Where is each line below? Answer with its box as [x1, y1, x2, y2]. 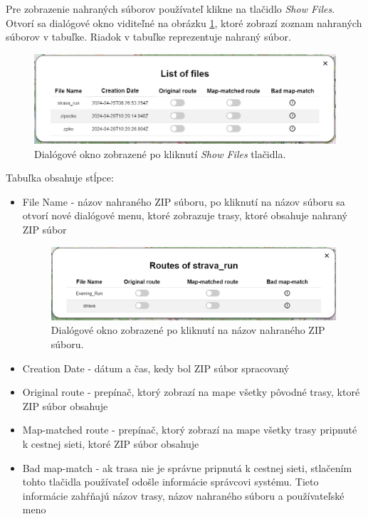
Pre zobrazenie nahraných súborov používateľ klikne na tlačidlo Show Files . [6, 1, 335, 16]
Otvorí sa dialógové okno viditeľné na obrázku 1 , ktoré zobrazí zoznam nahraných [6, 15, 362, 30]
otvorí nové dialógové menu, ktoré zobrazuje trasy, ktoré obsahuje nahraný [22, 208, 347, 223]
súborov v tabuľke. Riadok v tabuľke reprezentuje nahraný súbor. [6, 29, 291, 44]
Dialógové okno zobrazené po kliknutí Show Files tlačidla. [34, 146, 286, 161]
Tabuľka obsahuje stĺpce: [6, 170, 114, 185]
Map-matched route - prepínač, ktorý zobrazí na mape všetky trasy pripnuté [22, 422, 357, 437]
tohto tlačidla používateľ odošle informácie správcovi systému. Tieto [22, 474, 319, 489]
